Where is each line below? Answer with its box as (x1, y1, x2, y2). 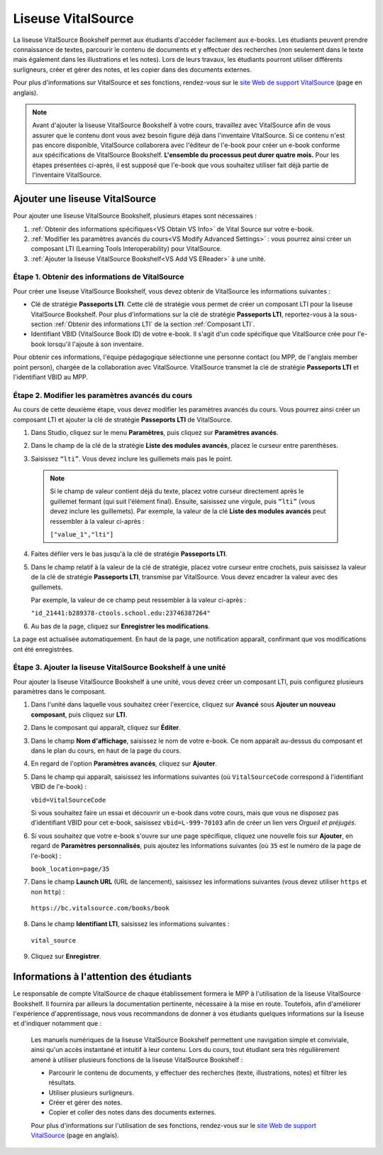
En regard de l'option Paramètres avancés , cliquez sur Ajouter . (30, 759, 218, 768)
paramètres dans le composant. (13, 687, 106, 696)
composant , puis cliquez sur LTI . (30, 710, 128, 719)
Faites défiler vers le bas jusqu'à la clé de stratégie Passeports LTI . (30, 549, 228, 558)
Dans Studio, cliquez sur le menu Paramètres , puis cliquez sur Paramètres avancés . (30, 428, 279, 436)
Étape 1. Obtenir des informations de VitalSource (13, 272, 184, 282)
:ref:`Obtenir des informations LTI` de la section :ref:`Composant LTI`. (54, 320, 255, 328)
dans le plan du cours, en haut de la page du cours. (30, 746, 182, 755)
